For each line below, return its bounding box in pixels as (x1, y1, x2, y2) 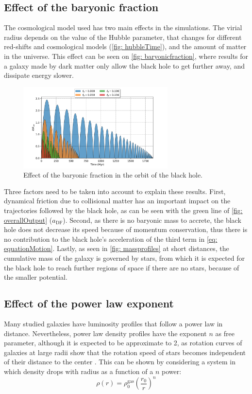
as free (215, 328, 235, 338)
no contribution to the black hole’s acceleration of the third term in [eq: (4, 233, 218, 244)
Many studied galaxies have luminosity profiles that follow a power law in (4, 319, 223, 329)
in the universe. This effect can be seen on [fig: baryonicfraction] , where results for (4, 51, 249, 61)
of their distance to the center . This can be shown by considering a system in (4, 357, 235, 367)
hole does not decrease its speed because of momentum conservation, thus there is (4, 224, 248, 234)
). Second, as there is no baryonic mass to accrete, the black (63, 215, 241, 225)
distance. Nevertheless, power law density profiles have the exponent (4, 328, 207, 338)
